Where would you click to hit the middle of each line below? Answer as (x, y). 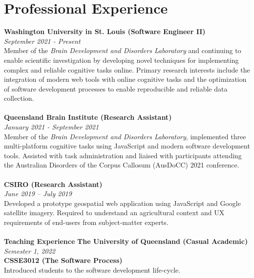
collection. (19, 98)
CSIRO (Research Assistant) (53, 184)
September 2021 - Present (42, 41)
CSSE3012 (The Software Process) (63, 260)
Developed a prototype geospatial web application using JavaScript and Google (122, 203)
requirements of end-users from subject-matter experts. (86, 222)
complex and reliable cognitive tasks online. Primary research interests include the (127, 69)
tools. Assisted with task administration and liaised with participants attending (123, 155)
